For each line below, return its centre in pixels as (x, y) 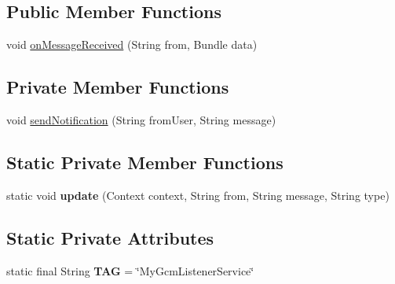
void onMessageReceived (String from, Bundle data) (132, 44)
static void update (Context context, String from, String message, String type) (198, 195)
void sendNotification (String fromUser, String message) (141, 120)
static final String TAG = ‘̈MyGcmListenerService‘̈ (130, 270)
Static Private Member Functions (145, 162)
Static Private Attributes (110, 237)
